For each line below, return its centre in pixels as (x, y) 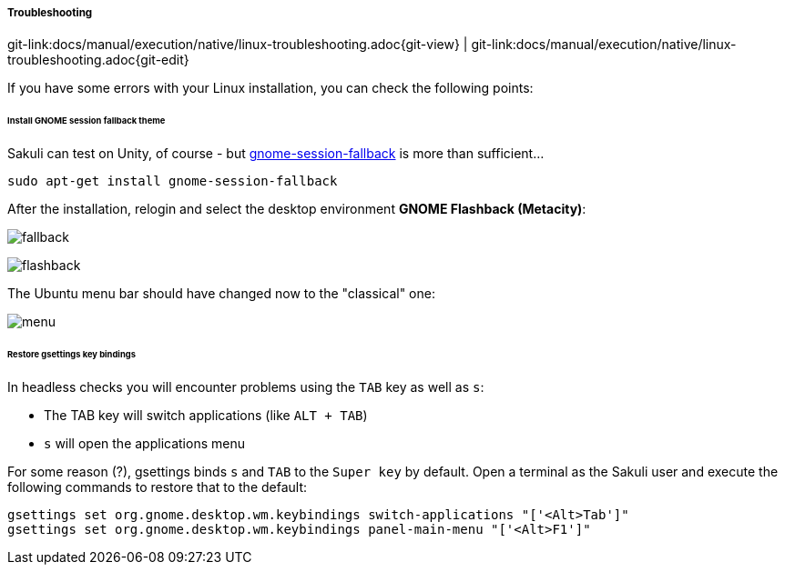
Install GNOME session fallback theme (87, 121)
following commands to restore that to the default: (158, 487)
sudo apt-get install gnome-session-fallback (173, 181)
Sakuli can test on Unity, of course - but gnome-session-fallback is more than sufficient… (276, 154)
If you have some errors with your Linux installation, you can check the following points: (270, 88)
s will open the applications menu (144, 443)
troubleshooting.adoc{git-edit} (98, 60)
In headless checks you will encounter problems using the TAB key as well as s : (246, 386)
